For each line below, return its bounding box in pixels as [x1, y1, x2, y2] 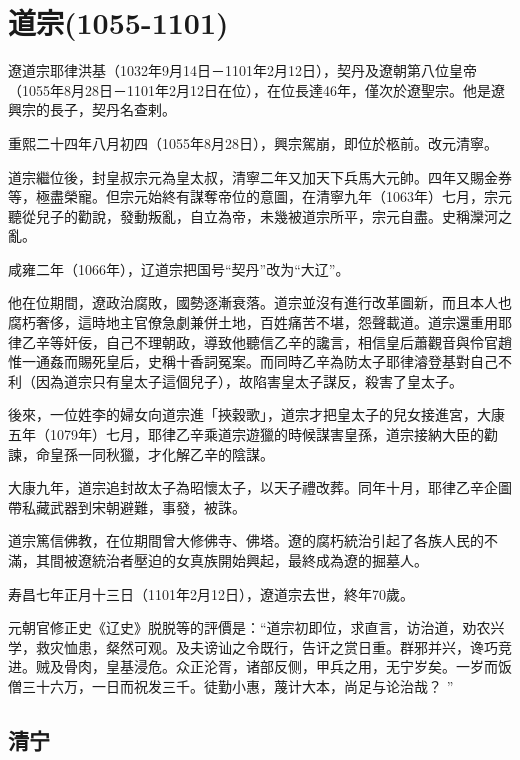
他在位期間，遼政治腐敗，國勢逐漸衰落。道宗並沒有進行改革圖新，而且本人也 [8, 292, 512, 313]
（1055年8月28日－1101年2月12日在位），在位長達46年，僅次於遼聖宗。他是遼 [8, 79, 505, 100]
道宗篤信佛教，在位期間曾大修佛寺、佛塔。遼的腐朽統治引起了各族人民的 [8, 530, 484, 551]
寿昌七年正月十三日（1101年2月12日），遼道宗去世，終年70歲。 [8, 583, 414, 604]
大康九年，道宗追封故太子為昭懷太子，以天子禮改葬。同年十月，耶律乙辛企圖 [8, 477, 512, 498]
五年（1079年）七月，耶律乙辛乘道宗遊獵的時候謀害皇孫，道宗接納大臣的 [8, 424, 484, 445]
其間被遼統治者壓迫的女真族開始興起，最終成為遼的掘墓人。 [35, 550, 428, 570]
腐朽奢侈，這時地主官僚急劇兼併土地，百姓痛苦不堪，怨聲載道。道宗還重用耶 [8, 312, 512, 333]
